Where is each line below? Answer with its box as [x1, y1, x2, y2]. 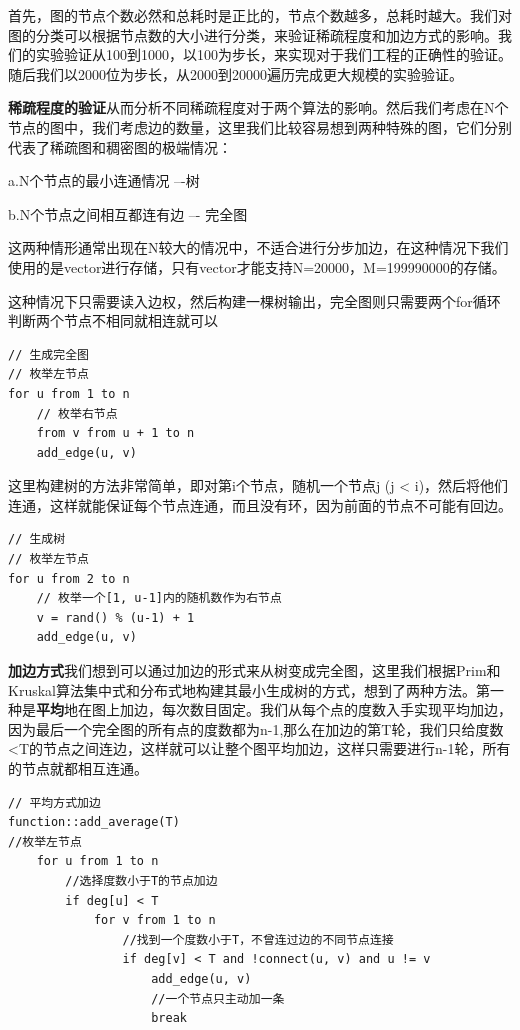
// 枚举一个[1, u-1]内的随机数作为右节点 [36, 591, 282, 606]
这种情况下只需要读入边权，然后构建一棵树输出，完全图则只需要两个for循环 [8, 290, 501, 311]
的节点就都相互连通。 [8, 758, 148, 778]
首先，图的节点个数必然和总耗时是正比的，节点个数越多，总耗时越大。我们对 [8, 5, 512, 25]
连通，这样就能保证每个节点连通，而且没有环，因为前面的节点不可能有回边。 [8, 494, 512, 515]
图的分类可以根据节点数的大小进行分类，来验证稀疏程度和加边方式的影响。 [8, 24, 498, 45]
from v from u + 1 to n [36, 426, 195, 441]
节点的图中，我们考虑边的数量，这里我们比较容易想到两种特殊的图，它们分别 [8, 116, 512, 137]
